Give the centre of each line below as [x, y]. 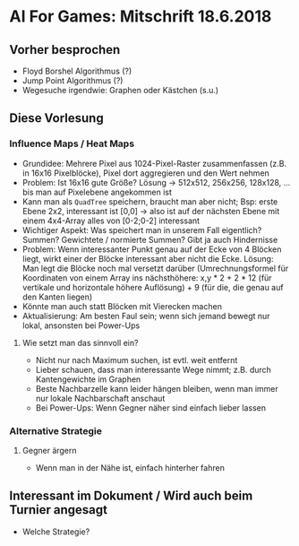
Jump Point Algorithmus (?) [73, 81]
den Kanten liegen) [57, 297]
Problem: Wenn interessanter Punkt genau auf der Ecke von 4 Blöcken [152, 249]
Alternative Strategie [56, 430]
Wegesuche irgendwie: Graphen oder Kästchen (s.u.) [120, 90]
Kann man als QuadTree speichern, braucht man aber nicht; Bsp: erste [150, 201]
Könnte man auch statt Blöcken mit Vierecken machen [122, 306]
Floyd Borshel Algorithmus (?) [77, 71]
